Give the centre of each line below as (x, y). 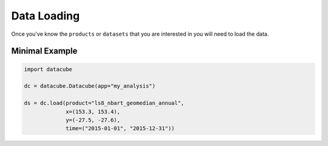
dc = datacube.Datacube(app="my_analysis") (90, 86)
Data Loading (46, 16)
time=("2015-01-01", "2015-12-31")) (120, 128)
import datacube (48, 69)
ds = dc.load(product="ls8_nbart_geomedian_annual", (104, 103)
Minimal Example (44, 51)
